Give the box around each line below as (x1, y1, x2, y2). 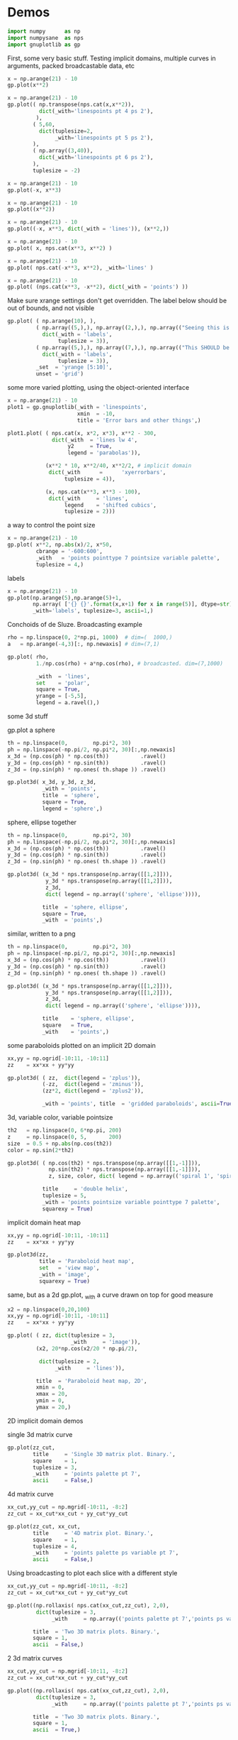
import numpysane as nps (7, 34, 84, 41)
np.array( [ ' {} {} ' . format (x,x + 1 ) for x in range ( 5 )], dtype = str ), (33, 601, 236, 608)
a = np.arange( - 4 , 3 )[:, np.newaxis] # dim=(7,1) (7, 640, 160, 648)
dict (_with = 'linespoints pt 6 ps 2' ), (38, 154, 154, 161)
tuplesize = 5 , (42, 1192, 87, 1200)
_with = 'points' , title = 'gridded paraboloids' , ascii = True (42, 1100, 233, 1107)
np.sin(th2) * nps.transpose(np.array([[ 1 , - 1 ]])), (48, 1166, 201, 1173)
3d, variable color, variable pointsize (7, 1113, 113, 1122)
